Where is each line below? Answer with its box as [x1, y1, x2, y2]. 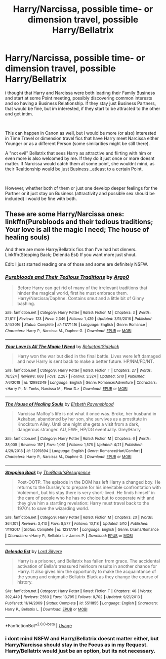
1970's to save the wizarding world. [17, 505, 89, 511]
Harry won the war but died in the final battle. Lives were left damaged [17, 353, 161, 359]
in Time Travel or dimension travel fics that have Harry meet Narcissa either [5, 135, 159, 141]
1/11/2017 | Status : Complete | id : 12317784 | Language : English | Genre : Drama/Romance [5, 527, 159, 532]
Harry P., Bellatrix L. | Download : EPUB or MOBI [5, 607, 88, 612]
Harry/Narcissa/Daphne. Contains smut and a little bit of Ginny [17, 296, 144, 302]
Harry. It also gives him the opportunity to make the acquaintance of [17, 568, 157, 574]
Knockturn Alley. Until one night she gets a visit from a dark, [17, 421, 140, 427]
